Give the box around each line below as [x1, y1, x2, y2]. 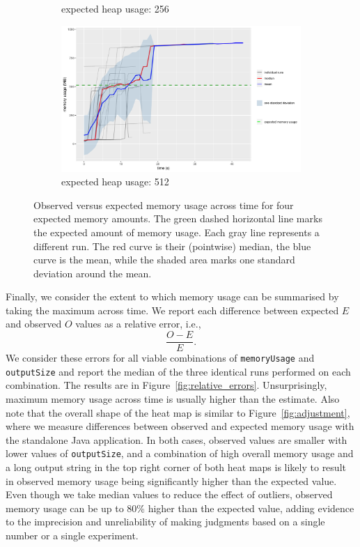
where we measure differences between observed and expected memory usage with [6, 419, 354, 433]
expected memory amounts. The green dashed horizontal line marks [33, 211, 322, 226]
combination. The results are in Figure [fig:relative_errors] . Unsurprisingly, [6, 378, 327, 392]
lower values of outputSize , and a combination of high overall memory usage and [6, 446, 354, 461]
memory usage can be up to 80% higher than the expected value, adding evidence [6, 500, 354, 515]
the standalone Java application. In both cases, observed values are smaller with [6, 432, 347, 447]
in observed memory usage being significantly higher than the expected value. [6, 473, 337, 488]
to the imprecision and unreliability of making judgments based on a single [6, 514, 325, 529]
